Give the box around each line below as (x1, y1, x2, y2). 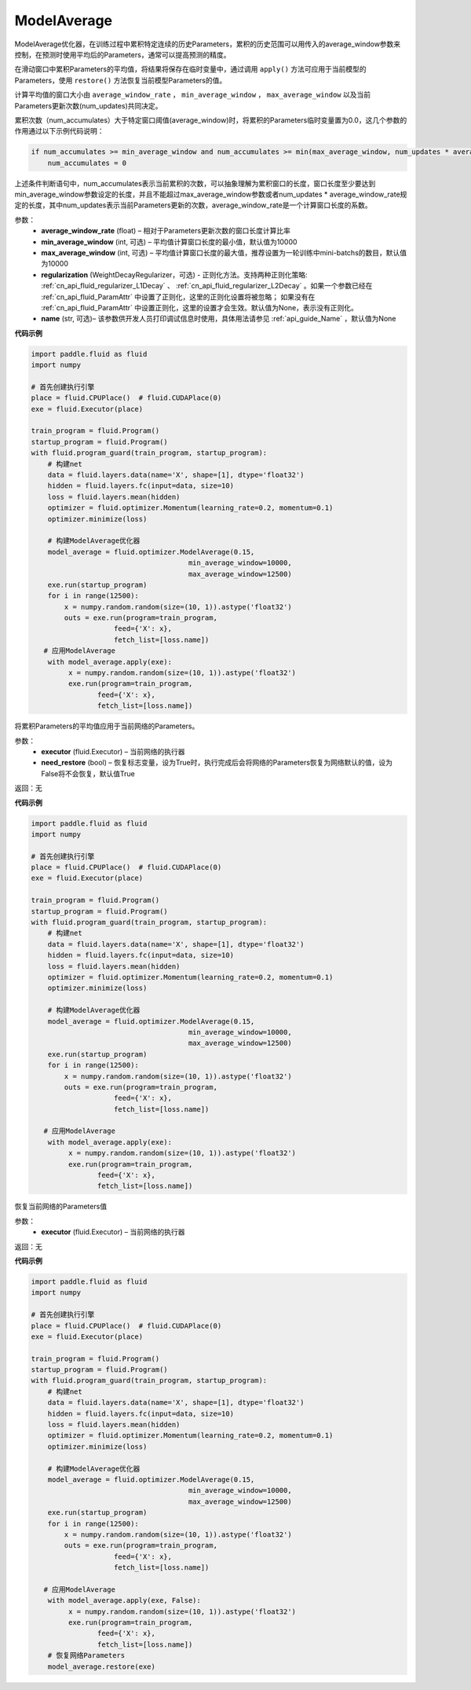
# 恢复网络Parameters (47, 1651, 126, 1660)
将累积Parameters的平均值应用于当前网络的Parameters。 (14, 721, 199, 731)
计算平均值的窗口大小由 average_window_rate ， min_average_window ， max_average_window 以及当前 (14, 90, 371, 100)
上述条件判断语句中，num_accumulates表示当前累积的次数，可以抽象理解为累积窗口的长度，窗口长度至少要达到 (14, 178, 376, 188)
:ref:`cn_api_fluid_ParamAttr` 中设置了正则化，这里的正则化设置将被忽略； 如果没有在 (41, 291, 316, 302)
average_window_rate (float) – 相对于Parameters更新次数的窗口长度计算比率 (41, 226, 290, 236)
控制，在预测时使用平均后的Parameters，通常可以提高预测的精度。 (14, 49, 231, 59)
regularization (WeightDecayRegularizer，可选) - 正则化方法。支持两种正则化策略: (41, 269, 308, 279)
